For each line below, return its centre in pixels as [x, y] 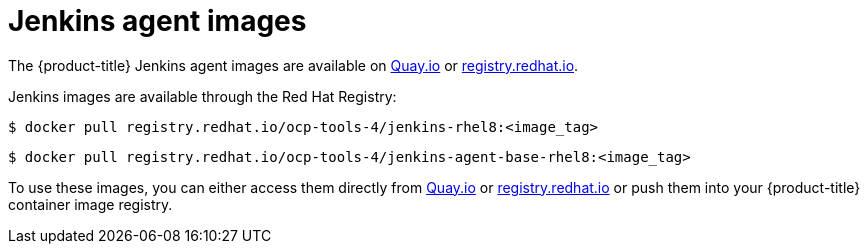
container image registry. [90, 204]
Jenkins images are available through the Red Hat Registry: [202, 96]
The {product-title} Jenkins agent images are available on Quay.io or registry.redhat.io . [293, 65]
